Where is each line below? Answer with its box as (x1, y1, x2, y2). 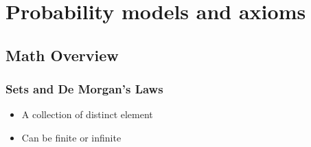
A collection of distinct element (21, 107, 153, 122)
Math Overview (5, 44, 119, 65)
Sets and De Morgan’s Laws (5, 80, 163, 98)
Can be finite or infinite (21, 130, 122, 144)
